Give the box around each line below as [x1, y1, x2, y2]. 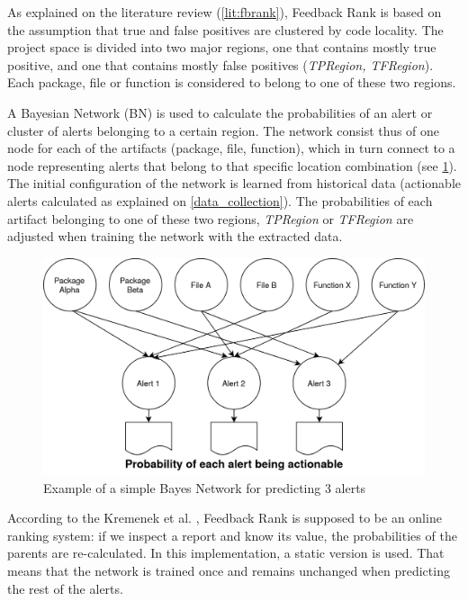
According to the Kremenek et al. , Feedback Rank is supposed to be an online [7, 508, 442, 527]
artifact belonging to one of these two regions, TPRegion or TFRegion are [7, 209, 414, 228]
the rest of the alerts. [7, 579, 123, 597]
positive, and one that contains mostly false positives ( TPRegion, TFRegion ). [7, 55, 434, 74]
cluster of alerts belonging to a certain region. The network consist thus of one [7, 121, 440, 139]
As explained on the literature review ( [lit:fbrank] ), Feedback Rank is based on [7, 3, 442, 21]
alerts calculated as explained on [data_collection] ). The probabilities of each [7, 191, 433, 210]
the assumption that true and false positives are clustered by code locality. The [7, 20, 444, 39]
